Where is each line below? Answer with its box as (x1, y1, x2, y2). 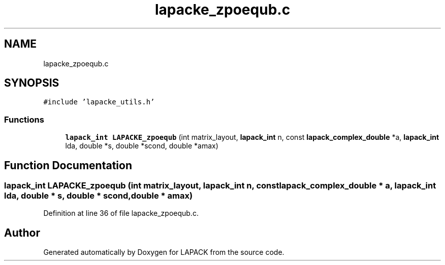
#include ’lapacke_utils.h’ (43, 98, 155, 106)
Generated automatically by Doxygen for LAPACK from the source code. (43, 248, 284, 257)
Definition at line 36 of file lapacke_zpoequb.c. (43, 209, 199, 218)
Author (4, 226, 40, 239)
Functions (4, 114, 44, 125)
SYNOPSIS (4, 77, 59, 90)
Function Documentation (4, 159, 132, 172)
